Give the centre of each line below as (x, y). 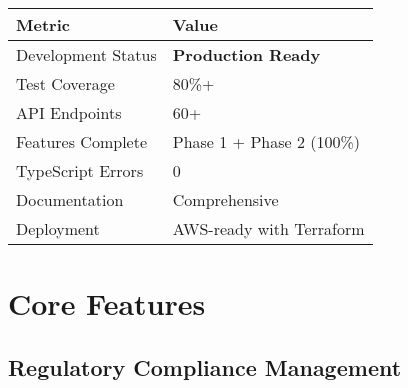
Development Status (86, 54)
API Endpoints (69, 112)
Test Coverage (65, 83)
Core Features (107, 303)
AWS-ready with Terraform (268, 228)
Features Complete (82, 141)
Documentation (70, 199)
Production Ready (246, 54)
